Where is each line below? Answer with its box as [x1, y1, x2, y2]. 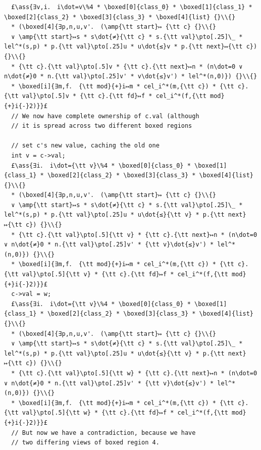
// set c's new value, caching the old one [11, 142, 160, 149]
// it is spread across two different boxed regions [11, 122, 192, 130]
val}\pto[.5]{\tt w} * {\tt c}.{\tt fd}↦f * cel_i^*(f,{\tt [22, 409, 228, 417]
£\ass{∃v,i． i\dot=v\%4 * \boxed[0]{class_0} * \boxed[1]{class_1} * [11, 4, 252, 11]
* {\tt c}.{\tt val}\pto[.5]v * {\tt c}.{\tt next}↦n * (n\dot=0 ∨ [11, 63, 243, 70]
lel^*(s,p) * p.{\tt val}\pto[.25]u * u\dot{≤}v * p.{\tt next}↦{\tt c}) [4, 43, 257, 51]
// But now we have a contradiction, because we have [11, 429, 196, 436]
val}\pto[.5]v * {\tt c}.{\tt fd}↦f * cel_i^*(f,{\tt [22, 92, 206, 100]
